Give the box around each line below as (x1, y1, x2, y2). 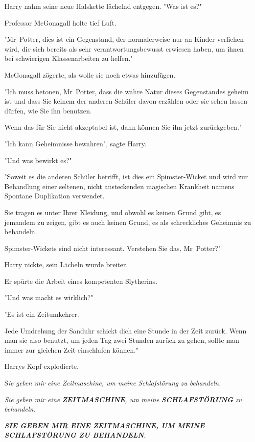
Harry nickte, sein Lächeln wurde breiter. (4, 259, 128, 270)
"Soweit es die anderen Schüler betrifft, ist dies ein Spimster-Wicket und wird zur (4, 171, 248, 182)
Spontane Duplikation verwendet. (4, 191, 105, 201)
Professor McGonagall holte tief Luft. (4, 17, 116, 28)
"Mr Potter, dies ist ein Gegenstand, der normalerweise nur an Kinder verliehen (4, 34, 244, 44)
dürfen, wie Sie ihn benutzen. (4, 105, 92, 115)
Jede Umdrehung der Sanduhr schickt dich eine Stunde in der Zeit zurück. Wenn (4, 325, 247, 335)
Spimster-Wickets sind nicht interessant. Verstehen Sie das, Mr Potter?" (4, 243, 221, 253)
